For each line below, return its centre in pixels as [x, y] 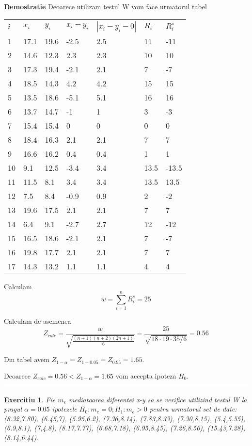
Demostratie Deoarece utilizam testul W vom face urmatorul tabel [105, 6]
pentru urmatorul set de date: [193, 409]
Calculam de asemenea [38, 321]
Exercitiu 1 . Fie [30, 399]
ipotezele [64, 409]
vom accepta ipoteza [146, 375]
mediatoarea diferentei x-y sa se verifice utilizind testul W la [158, 399]
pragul [13, 409]
